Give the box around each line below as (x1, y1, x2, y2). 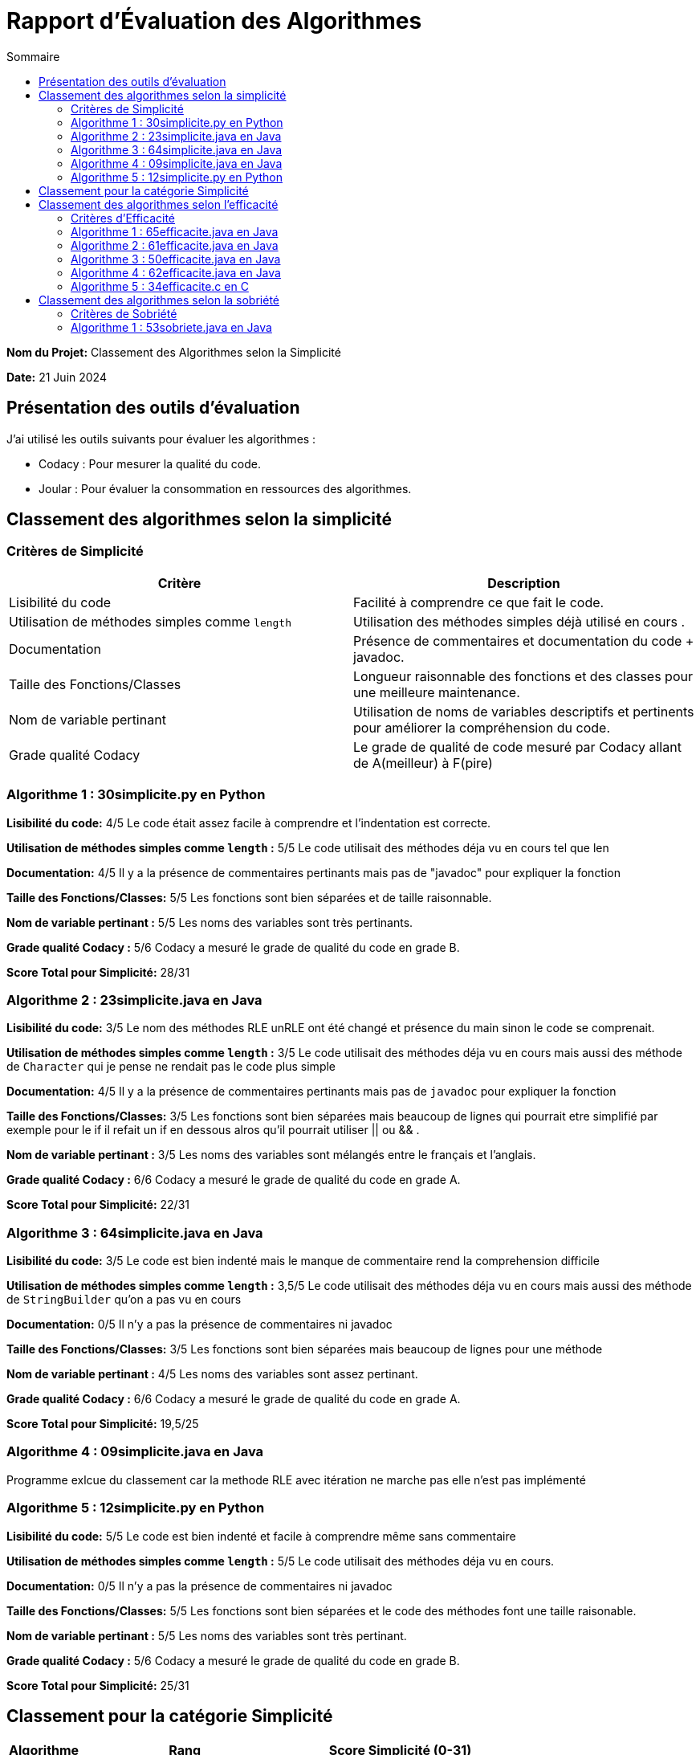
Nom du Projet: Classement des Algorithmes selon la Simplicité (6, 345, 341, 359)
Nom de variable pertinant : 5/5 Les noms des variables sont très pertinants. (6, 915, 413, 929)
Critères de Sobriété (71, 306, 177, 320)
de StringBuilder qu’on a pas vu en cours (6, 1292, 242, 1307)
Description (487, 574, 560, 591)
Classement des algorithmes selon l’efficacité (39, 197, 279, 211)
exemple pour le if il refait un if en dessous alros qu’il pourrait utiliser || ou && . (6, 1123, 420, 1137)
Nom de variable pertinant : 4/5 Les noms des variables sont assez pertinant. (6, 1367, 418, 1382)
